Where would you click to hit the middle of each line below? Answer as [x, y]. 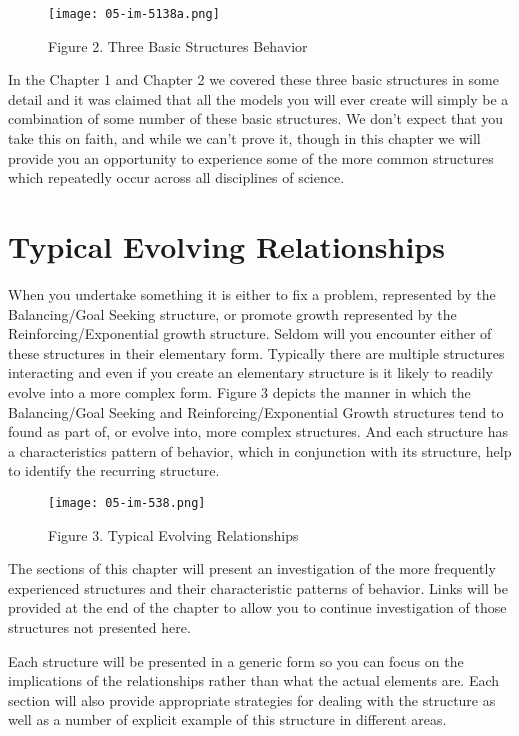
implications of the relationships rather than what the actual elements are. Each [254, 680]
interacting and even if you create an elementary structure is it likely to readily [250, 372]
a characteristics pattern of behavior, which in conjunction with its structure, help [260, 450]
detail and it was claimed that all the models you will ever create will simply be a [258, 98]
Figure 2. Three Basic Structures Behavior [178, 45]
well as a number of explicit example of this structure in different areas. [227, 719]
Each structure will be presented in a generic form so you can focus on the [236, 660]
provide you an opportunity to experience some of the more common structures [251, 157]
